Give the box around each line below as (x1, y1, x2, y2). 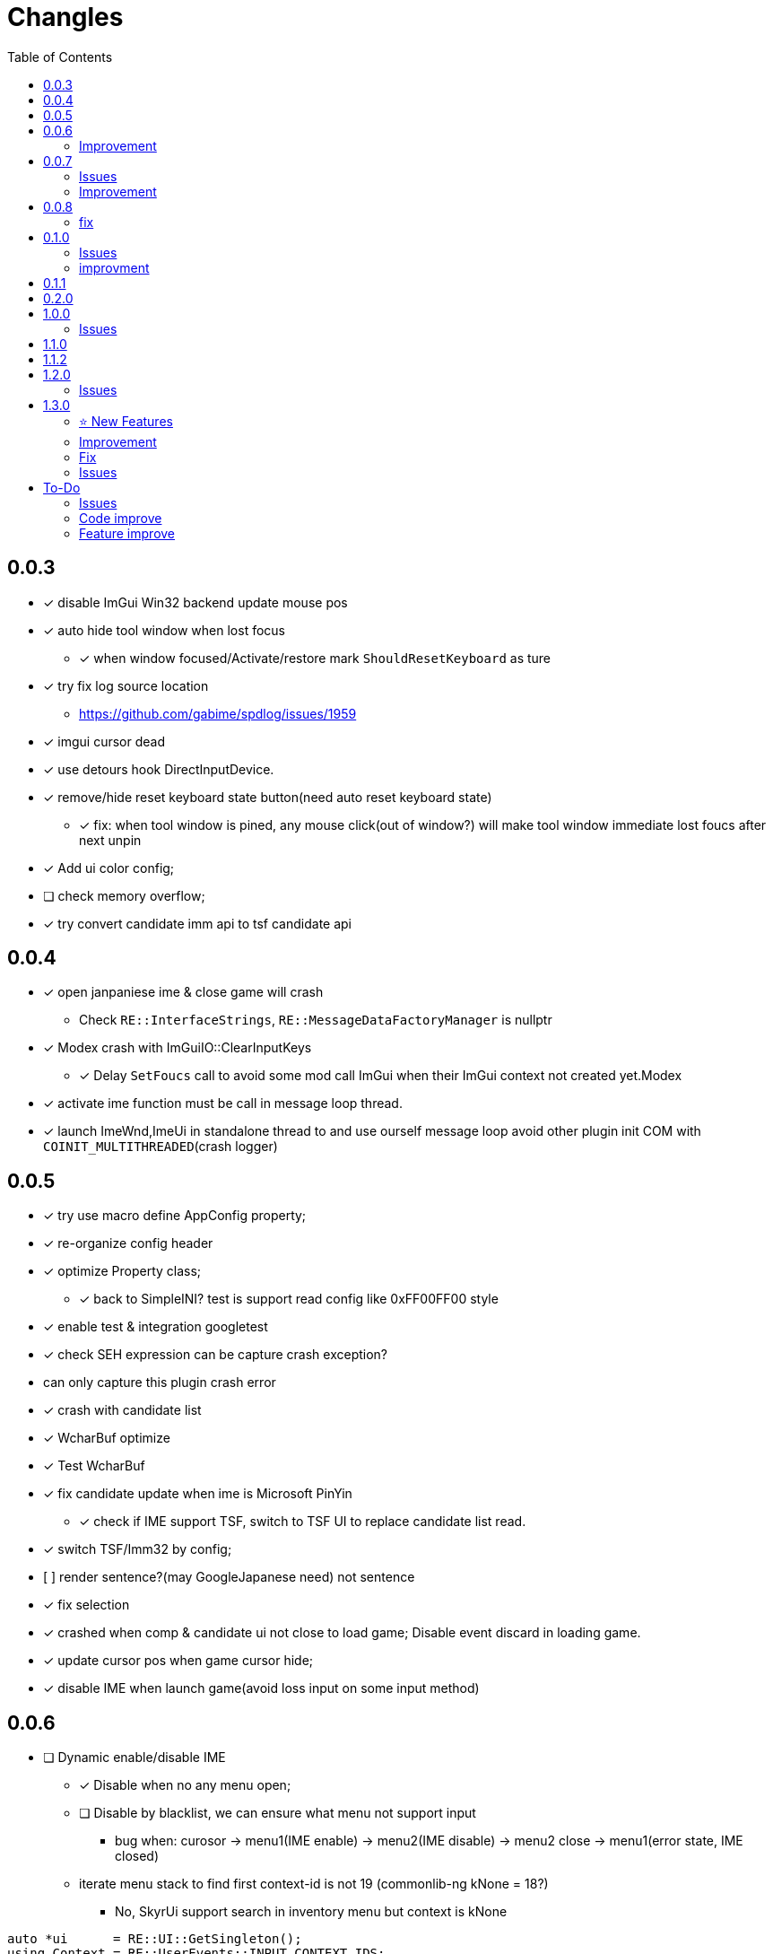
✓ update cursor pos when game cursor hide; (43, 1653, 314, 1669)
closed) (115, 1848, 160, 1864)
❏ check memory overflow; (43, 887, 205, 903)
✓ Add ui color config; (43, 859, 175, 876)
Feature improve (79, 525, 176, 541)
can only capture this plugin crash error (43, 1374, 276, 1391)
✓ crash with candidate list (43, 1402, 202, 1418)
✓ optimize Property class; (43, 1263, 202, 1279)
